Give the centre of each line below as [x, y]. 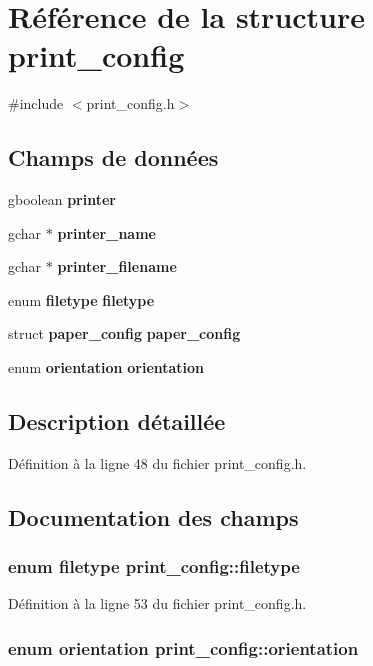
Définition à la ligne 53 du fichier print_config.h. [157, 603]
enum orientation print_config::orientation [183, 647]
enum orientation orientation [106, 367]
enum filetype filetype [81, 299]
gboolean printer [62, 199]
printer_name [106, 232]
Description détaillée [117, 421]
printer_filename [117, 266]
